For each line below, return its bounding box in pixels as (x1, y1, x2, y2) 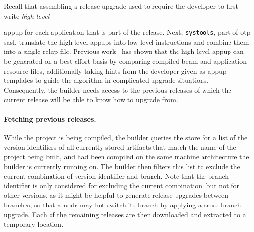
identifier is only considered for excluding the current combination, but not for (4, 180, 239, 190)
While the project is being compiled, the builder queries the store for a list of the (4, 132, 248, 142)
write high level (4, 10, 50, 21)
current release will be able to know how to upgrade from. (4, 94, 178, 104)
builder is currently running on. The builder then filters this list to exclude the (4, 161, 240, 171)
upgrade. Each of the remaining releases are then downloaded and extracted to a (4, 209, 246, 219)
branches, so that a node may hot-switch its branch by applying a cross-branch (4, 199, 241, 209)
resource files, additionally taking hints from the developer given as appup (4, 65, 227, 76)
